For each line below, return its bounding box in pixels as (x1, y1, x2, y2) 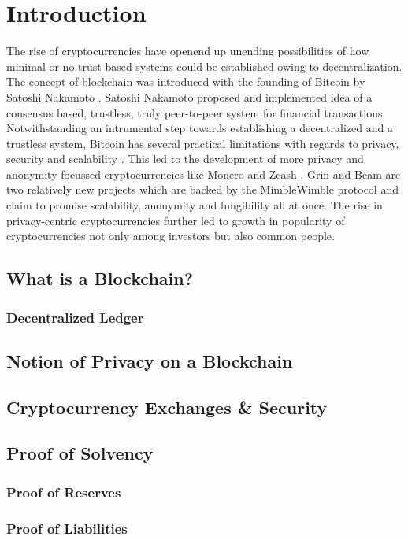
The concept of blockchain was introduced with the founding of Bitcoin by (6, 73, 365, 90)
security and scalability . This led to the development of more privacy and (6, 150, 364, 167)
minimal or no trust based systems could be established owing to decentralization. (6, 57, 402, 74)
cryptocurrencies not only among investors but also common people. (6, 227, 335, 244)
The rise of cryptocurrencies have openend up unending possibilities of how (6, 43, 369, 59)
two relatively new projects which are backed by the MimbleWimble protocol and (6, 181, 399, 198)
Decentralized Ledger (6, 307, 144, 327)
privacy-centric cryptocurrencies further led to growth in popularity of (6, 212, 345, 228)
